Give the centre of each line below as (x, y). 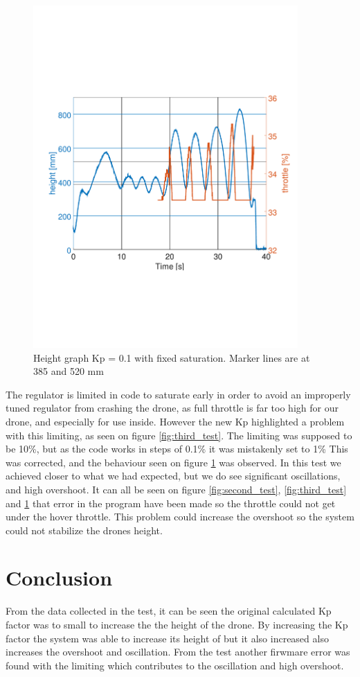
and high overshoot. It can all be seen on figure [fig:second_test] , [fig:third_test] (176, 489)
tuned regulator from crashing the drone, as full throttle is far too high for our (172, 408)
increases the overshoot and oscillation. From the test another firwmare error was (178, 652)
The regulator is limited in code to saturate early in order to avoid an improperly (178, 394)
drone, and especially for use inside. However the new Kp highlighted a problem (175, 421)
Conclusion (59, 578)
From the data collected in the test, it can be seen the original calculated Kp (169, 611)
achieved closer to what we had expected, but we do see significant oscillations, (173, 476)
